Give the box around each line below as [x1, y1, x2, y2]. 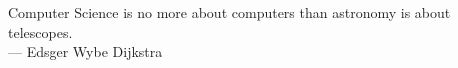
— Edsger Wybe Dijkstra [8, 41, 163, 62]
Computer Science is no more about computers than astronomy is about [8, 2, 451, 22]
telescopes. [8, 21, 73, 42]
